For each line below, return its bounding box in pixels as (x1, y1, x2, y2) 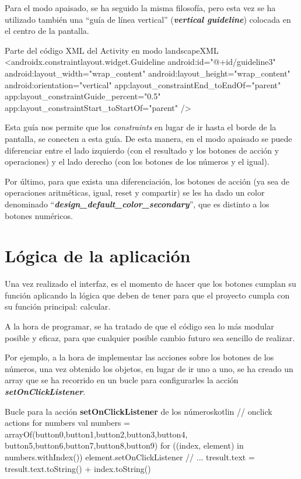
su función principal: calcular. (5, 300, 111, 313)
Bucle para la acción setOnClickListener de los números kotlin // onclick (5, 405, 272, 417)
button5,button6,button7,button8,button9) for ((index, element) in (5, 439, 244, 452)
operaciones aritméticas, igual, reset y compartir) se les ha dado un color (5, 186, 265, 199)
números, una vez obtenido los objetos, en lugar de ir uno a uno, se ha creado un (5, 362, 293, 374)
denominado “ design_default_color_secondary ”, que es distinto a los (5, 197, 269, 210)
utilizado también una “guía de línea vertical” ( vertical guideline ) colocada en (5, 13, 291, 25)
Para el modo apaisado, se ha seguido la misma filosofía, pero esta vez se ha (5, 2, 276, 13)
